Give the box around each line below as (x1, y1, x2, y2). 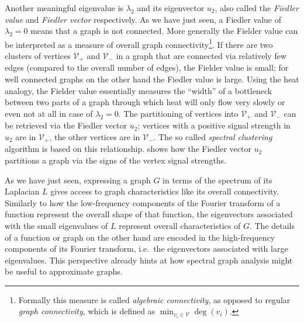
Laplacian (5, 185, 40, 197)
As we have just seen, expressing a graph (5, 173, 151, 186)
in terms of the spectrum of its (163, 173, 272, 186)
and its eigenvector (137, 2, 205, 13)
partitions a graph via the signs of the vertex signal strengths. (5, 154, 227, 166)
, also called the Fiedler (215, 2, 299, 13)
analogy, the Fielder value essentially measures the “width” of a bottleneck (5, 84, 272, 96)
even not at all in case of (5, 107, 93, 119)
